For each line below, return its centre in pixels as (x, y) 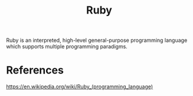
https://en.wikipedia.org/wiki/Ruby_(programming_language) (80, 87)
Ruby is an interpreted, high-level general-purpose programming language (97, 40)
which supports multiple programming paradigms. (67, 47)
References (35, 70)
